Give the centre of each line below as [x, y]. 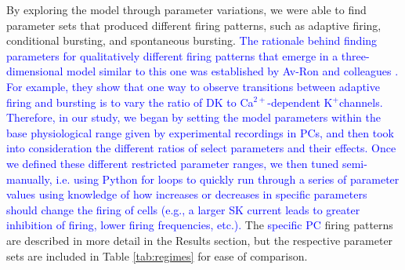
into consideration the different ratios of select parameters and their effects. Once [201, 148]
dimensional [35, 71]
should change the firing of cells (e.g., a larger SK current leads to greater [183, 209]
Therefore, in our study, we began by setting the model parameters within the [193, 117]
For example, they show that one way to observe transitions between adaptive [193, 86]
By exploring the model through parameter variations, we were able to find [186, 9]
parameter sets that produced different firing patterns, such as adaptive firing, [194, 25]
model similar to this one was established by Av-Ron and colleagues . [233, 71]
